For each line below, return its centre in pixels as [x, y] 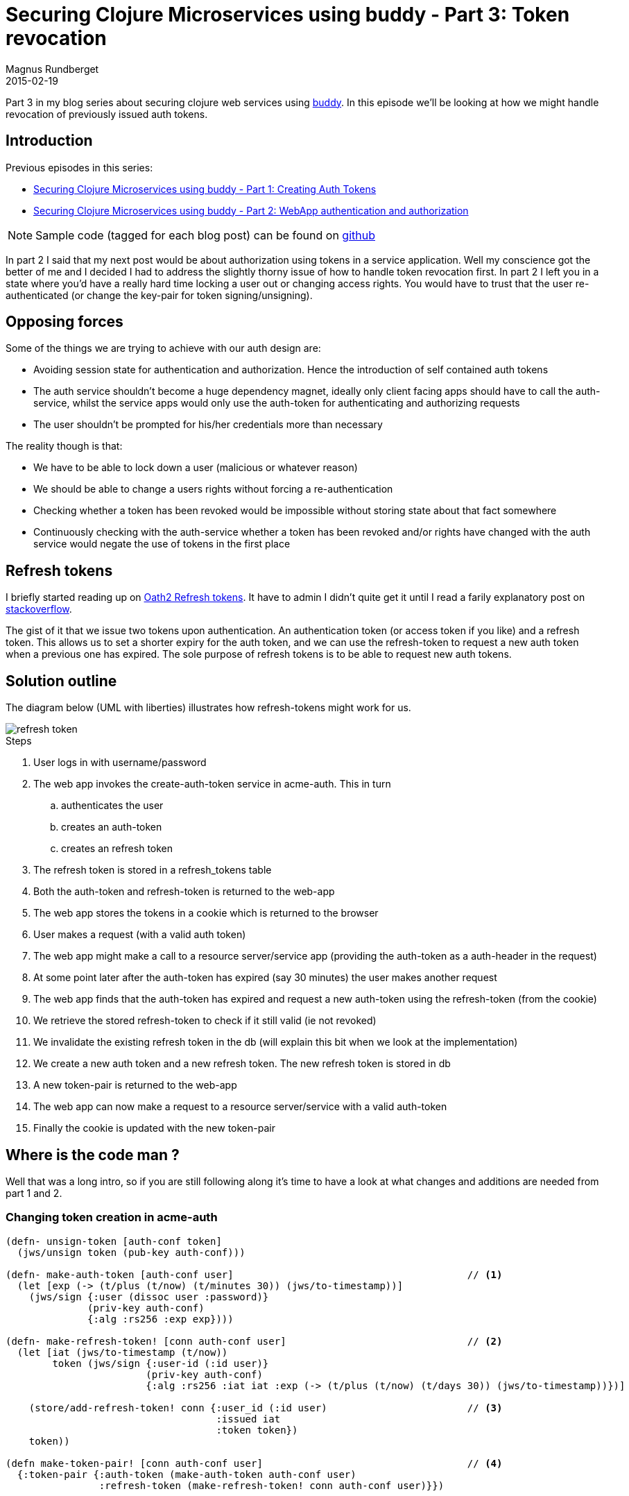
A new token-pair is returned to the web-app [135, 1085]
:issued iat [248, 1419]
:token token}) [257, 1430]
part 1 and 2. [34, 1193]
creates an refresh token [117, 849]
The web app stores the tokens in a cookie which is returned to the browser [206, 913]
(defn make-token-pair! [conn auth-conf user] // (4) [254, 1463]
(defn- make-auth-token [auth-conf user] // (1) [254, 1274]
